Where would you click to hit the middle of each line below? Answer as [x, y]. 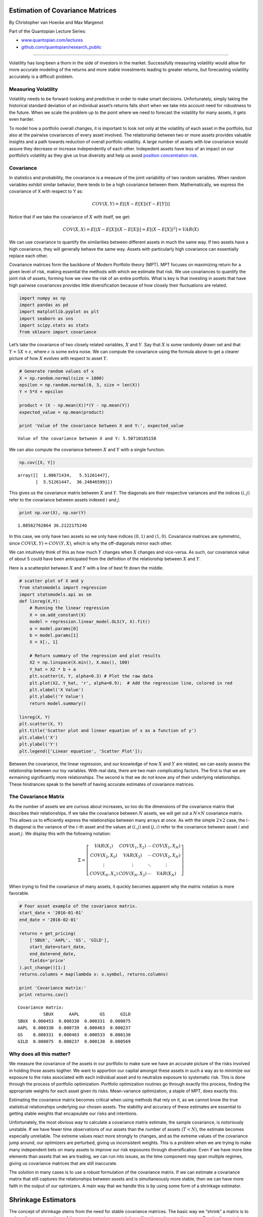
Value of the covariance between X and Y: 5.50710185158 [87, 439]
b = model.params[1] [54, 635]
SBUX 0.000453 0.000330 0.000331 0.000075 [74, 1021]
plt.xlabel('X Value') [56, 690]
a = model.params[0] [54, 628]
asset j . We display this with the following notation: [60, 834]
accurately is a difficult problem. [41, 76]
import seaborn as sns [46, 318]
